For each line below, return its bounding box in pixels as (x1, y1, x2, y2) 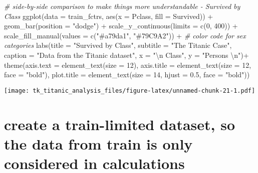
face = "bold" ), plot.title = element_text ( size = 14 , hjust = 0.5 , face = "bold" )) (4, 69, 250, 80)
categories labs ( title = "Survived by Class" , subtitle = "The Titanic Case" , (4, 40, 232, 50)
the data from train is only (4, 133, 193, 154)
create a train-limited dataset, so (4, 114, 235, 134)
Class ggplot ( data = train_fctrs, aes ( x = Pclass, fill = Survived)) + (4, 10, 213, 21)
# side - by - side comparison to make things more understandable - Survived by (4, 1, 240, 11)
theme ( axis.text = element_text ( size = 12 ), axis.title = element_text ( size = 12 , (4, 59, 251, 70)
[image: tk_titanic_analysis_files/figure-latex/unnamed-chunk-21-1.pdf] (4, 87, 255, 94)
